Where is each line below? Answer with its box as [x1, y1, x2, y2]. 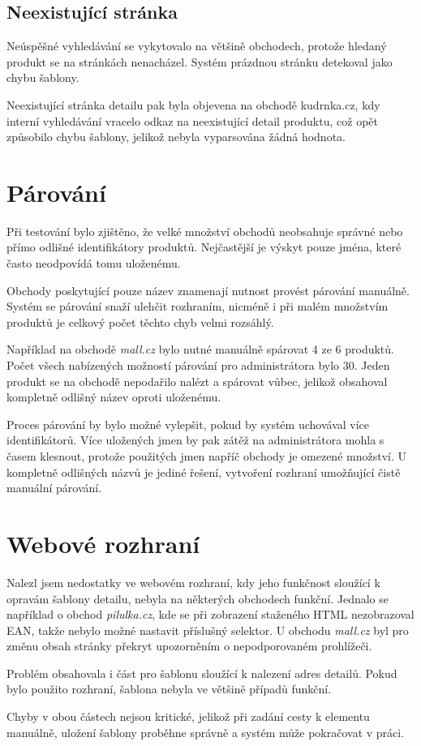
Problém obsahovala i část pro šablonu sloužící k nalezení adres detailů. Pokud [6, 664, 397, 681]
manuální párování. [6, 479, 102, 496]
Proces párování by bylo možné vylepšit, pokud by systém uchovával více [6, 415, 370, 432]
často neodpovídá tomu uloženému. [6, 255, 181, 272]
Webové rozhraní [6, 526, 200, 559]
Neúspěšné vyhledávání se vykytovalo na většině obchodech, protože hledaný [6, 37, 387, 54]
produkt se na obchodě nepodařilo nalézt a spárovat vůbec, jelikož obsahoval [6, 372, 388, 389]
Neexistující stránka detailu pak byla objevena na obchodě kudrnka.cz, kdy [6, 96, 380, 113]
